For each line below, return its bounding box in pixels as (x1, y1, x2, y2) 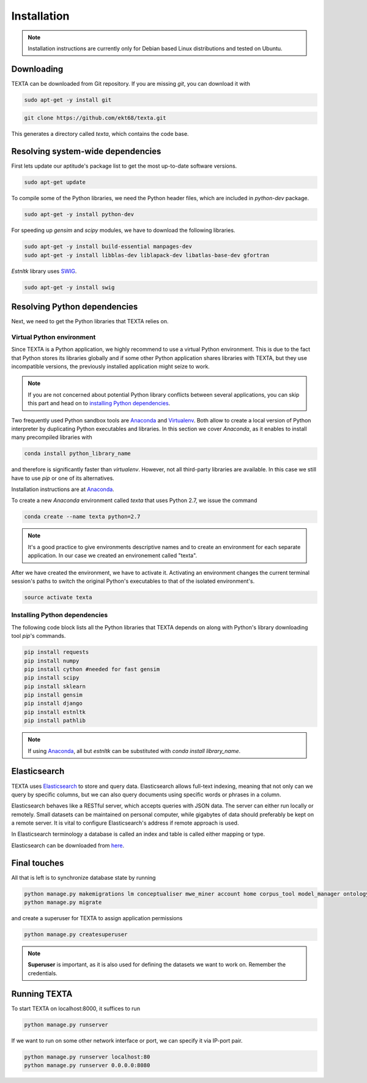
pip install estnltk (24, 708, 86, 716)
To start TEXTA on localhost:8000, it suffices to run (11, 1005, 141, 1012)
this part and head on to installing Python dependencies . (28, 400, 171, 407)
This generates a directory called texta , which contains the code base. (11, 130, 189, 138)
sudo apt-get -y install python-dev (24, 211, 135, 218)
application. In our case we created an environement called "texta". (28, 552, 198, 560)
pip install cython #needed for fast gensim (24, 665, 160, 673)
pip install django (24, 700, 83, 707)
